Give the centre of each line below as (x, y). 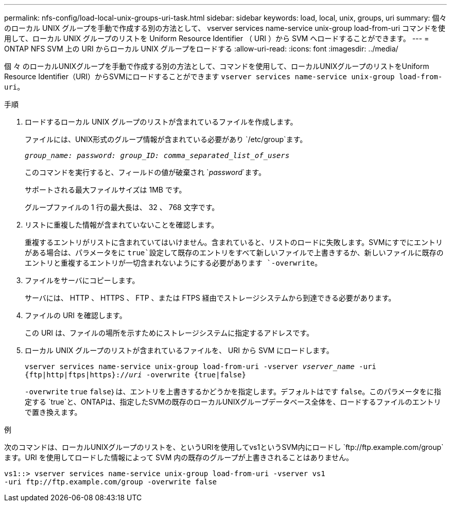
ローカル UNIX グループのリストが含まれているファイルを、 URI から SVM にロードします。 (179, 350)
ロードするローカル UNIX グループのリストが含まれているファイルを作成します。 (161, 122)
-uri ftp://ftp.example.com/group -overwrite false (111, 482)
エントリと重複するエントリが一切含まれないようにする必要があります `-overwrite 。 (174, 263)
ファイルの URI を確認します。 (76, 315)
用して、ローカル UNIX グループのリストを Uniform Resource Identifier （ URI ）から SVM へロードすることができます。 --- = (217, 38)
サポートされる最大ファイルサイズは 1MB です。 (106, 190)
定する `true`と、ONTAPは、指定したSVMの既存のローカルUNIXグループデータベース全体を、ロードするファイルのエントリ (233, 402)
